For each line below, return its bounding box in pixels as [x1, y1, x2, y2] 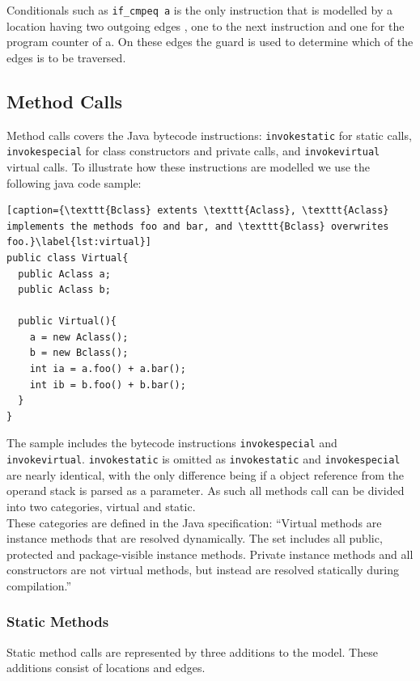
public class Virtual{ [6, 252, 129, 264]
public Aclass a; [18, 268, 111, 280]
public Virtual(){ [18, 315, 117, 328]
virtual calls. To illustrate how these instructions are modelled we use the [6, 158, 370, 175]
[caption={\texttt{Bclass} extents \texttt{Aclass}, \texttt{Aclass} [6, 205, 389, 217]
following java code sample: [6, 174, 142, 191]
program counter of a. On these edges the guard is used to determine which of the [6, 33, 414, 50]
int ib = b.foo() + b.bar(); [29, 379, 186, 391]
